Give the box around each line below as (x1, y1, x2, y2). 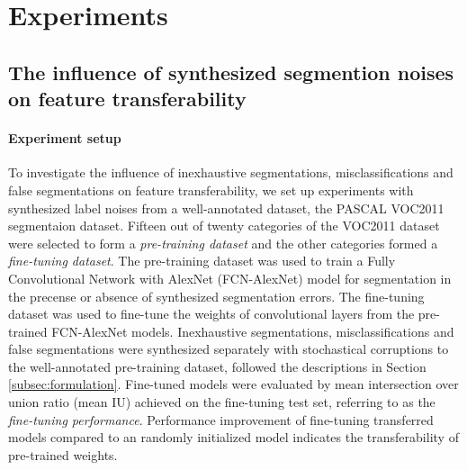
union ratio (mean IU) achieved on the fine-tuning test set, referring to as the (8, 393, 436, 411)
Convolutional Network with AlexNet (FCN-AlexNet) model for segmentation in (8, 268, 452, 287)
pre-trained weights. (8, 445, 118, 464)
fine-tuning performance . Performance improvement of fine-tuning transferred (8, 410, 434, 429)
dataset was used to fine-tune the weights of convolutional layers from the (8, 304, 415, 323)
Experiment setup (8, 129, 121, 148)
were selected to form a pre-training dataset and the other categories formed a (8, 233, 438, 252)
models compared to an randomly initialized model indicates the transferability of (8, 428, 459, 447)
